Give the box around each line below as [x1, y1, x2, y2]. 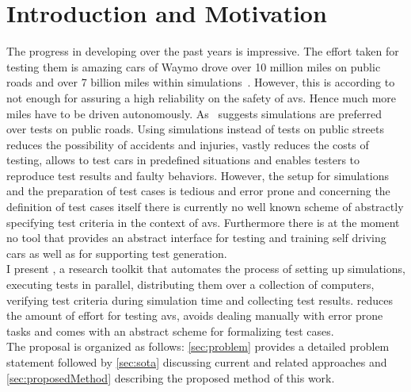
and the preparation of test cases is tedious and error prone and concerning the [6, 183, 390, 199]
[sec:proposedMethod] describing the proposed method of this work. [6, 369, 335, 386]
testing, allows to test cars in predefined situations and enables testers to [6, 152, 360, 168]
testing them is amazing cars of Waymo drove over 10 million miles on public [6, 58, 381, 75]
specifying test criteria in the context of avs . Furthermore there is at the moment [6, 213, 400, 230]
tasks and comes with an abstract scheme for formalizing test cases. [6, 322, 334, 339]
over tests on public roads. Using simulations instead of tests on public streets [6, 121, 384, 137]
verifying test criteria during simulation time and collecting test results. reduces [6, 291, 393, 308]
